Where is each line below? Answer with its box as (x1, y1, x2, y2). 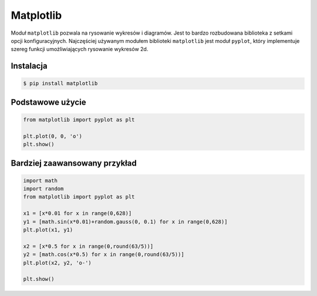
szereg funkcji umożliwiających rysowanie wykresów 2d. (11, 46, 149, 53)
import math (23, 177, 58, 184)
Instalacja (11, 61, 48, 71)
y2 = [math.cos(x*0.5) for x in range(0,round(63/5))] (23, 251, 184, 258)
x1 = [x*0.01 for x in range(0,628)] (23, 210, 132, 217)
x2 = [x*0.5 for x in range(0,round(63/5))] (23, 243, 154, 250)
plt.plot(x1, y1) (23, 227, 73, 233)
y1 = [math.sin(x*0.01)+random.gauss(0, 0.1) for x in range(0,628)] (23, 218, 228, 225)
